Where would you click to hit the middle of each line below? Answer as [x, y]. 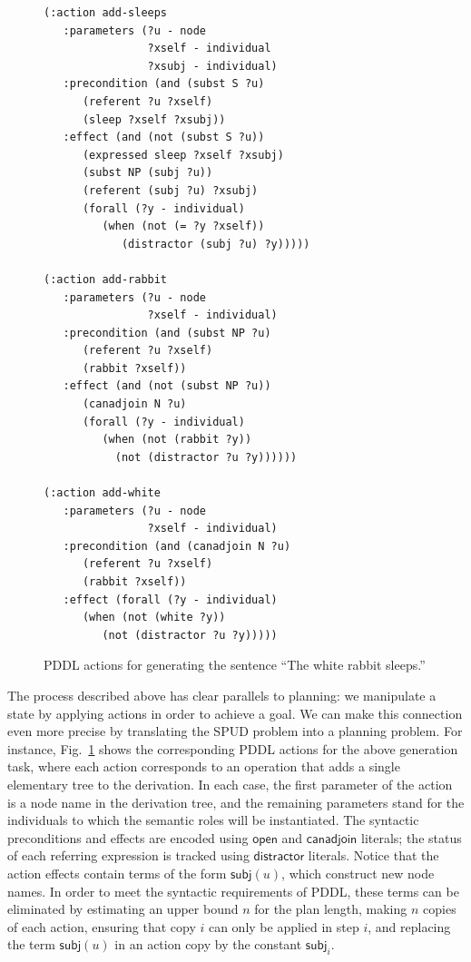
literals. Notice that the [373, 855]
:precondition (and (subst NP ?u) [167, 333]
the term [31, 944]
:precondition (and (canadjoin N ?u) [177, 546]
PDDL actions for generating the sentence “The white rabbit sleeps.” [235, 665]
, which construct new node [358, 873]
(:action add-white [102, 493]
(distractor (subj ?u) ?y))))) [216, 244]
